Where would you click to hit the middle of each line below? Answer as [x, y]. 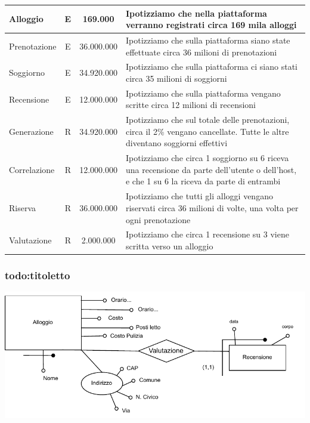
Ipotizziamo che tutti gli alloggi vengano [199, 196]
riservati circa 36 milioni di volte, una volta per [212, 207]
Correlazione [32, 169]
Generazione [31, 131]
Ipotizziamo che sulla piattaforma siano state [208, 40]
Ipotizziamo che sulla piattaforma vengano [203, 93]
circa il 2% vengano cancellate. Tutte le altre [207, 131]
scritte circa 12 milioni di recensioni [191, 105]
